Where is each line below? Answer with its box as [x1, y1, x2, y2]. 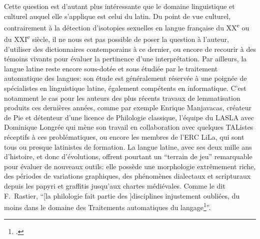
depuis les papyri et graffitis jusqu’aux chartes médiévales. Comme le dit [4, 181, 225, 191]
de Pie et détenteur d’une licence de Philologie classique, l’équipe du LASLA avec [4, 112, 254, 122]
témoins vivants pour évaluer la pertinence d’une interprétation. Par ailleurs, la [4, 53, 247, 64]
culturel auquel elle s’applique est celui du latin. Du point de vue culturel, [4, 10, 231, 21]
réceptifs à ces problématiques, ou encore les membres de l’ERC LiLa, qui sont [4, 132, 244, 142]
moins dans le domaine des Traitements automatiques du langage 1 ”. [4, 201, 211, 212]
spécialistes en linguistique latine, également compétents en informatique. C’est [4, 83, 246, 93]
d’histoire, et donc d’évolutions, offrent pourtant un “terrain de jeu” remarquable [4, 151, 252, 162]
